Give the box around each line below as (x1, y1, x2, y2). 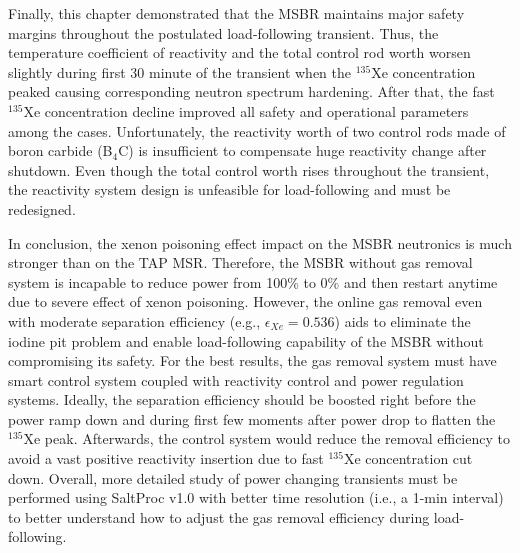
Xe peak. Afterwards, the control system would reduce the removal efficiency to (23, 428, 510, 449)
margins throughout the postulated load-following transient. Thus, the (8, 22, 439, 43)
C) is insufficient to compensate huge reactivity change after (118, 140, 487, 161)
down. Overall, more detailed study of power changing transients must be (8, 467, 458, 488)
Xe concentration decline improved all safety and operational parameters (23, 100, 469, 121)
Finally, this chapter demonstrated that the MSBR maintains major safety (8, 3, 465, 23)
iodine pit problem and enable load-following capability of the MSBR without (8, 330, 484, 351)
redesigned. (8, 198, 76, 219)
